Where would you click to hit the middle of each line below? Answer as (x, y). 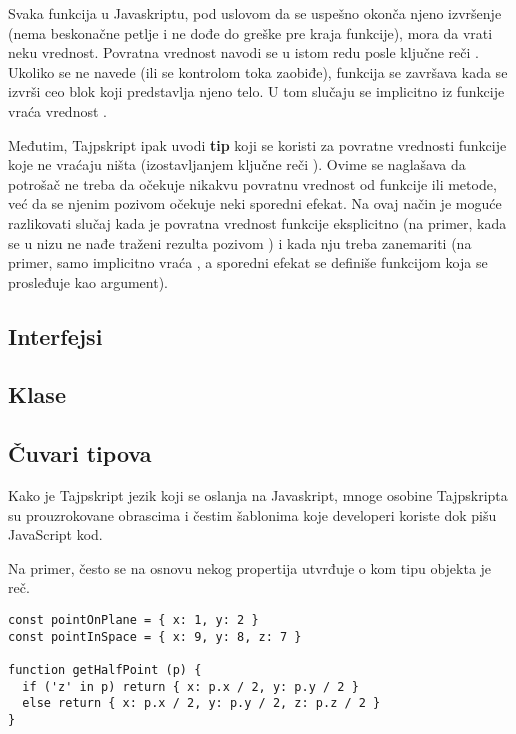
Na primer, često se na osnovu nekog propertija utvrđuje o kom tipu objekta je (250, 567)
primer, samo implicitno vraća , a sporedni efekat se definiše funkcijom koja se (248, 262)
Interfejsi (55, 335)
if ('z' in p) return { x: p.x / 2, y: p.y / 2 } (190, 686)
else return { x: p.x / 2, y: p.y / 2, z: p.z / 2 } (201, 703)
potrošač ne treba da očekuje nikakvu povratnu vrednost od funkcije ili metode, (252, 183)
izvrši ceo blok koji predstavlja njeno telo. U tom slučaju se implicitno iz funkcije (256, 91)
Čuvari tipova (80, 453)
